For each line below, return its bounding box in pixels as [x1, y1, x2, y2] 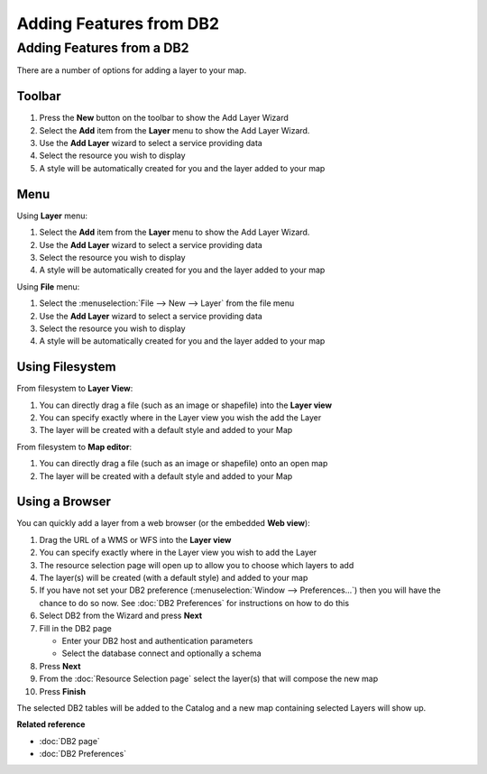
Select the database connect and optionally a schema [61, 648, 262, 659]
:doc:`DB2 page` [39, 735, 101, 746]
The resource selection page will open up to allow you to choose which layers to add [39, 559, 354, 570]
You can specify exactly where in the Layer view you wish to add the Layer [39, 547, 317, 558]
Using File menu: [16, 281, 80, 292]
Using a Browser [16, 494, 112, 510]
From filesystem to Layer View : [16, 383, 133, 394]
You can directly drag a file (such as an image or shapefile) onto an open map [39, 458, 328, 469]
